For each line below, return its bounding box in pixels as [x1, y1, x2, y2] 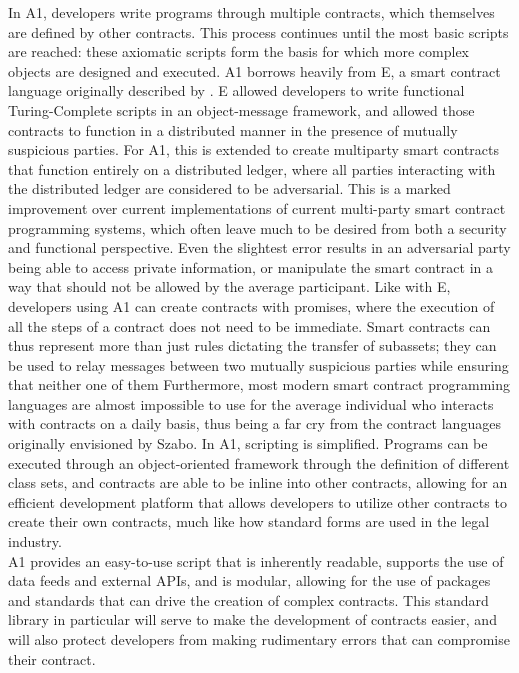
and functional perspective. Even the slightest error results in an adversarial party [8, 237, 511, 258]
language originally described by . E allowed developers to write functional [8, 80, 465, 101]
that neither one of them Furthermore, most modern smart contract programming [8, 374, 510, 395]
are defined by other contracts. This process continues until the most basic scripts [8, 21, 509, 42]
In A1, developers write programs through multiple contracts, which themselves [8, 2, 495, 22]
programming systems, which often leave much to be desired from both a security [8, 217, 507, 238]
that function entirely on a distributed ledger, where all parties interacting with [8, 158, 496, 179]
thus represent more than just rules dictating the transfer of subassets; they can [8, 335, 497, 356]
